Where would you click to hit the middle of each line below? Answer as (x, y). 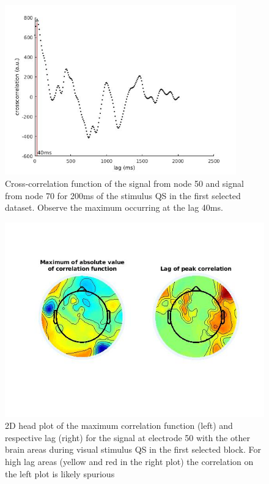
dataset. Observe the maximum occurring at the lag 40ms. (114, 207)
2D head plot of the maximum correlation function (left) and (119, 425)
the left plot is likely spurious (60, 473)
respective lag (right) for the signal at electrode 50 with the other (127, 437)
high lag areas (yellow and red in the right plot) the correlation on (129, 462)
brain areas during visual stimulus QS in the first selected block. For (133, 449)
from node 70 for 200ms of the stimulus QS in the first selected (123, 195)
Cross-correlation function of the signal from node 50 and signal (124, 183)
